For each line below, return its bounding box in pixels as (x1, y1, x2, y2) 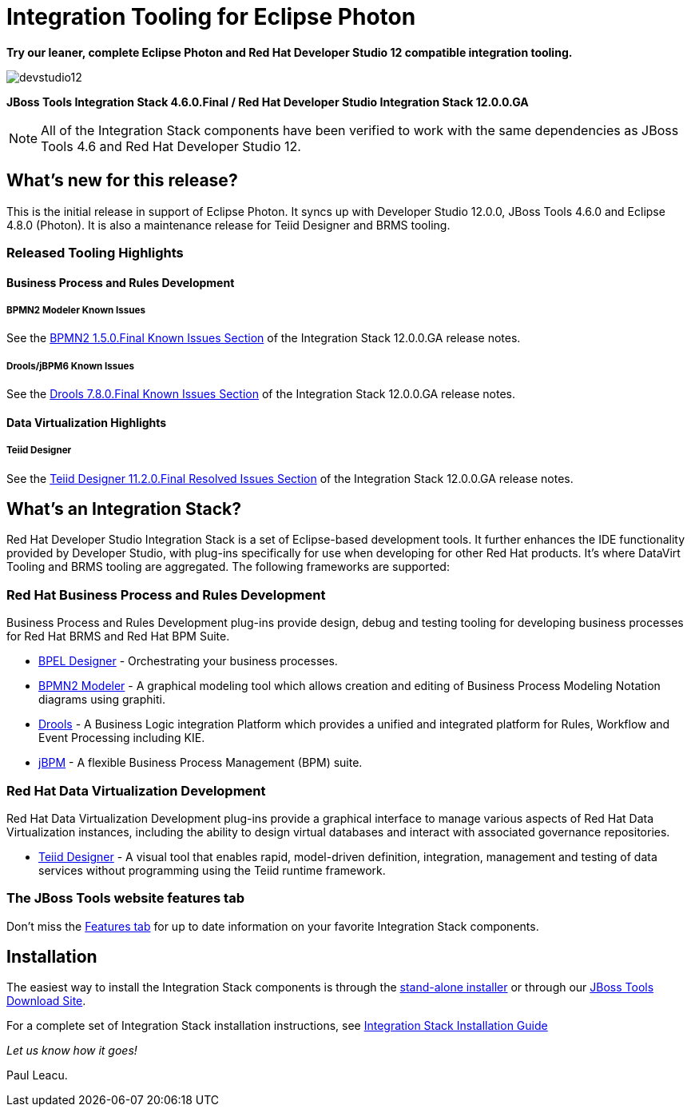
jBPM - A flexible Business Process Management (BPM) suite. (38, 756, 363, 770)
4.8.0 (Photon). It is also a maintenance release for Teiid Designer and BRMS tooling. (6, 217, 451, 232)
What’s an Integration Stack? (6, 498, 242, 519)
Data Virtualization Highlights (6, 415, 167, 429)
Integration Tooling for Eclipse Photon (6, 3, 416, 30)
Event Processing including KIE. (38, 731, 205, 745)
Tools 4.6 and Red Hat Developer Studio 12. (41, 138, 301, 154)
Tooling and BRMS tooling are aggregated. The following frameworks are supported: (6, 560, 450, 574)
